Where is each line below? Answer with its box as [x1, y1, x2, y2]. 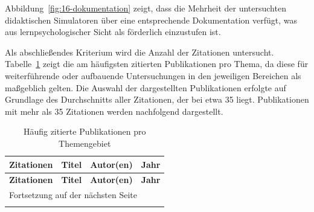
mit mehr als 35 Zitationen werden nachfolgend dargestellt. [5, 104, 223, 117]
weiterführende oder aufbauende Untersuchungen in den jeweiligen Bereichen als [5, 69, 301, 82]
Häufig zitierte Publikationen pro [23, 125, 146, 138]
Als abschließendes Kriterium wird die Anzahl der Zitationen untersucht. [5, 45, 274, 58]
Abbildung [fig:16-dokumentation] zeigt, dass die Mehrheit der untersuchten [5, 2, 286, 14]
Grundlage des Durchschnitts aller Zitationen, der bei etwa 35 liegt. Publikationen [5, 93, 309, 106]
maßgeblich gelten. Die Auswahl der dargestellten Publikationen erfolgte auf [5, 81, 286, 94]
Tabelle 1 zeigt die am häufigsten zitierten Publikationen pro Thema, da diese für [5, 57, 309, 70]
